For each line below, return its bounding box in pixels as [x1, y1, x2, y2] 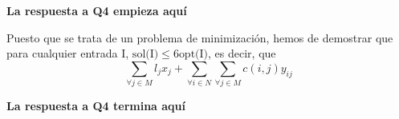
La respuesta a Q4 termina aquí [6, 97, 186, 114]
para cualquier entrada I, [6, 45, 129, 61]
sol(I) [132, 49, 159, 61]
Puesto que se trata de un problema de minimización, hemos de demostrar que [6, 29, 393, 46]
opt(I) [178, 49, 209, 61]
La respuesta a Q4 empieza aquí [6, 2, 187, 18]
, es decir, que [208, 45, 276, 61]
